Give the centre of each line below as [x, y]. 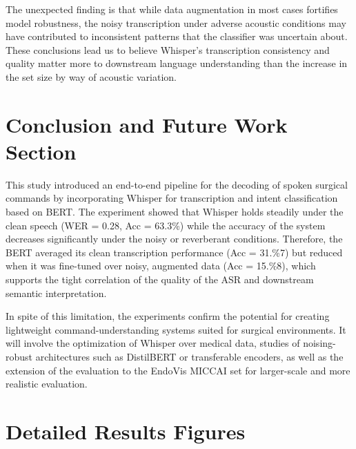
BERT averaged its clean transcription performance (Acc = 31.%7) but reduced [174, 252]
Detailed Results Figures [126, 431]
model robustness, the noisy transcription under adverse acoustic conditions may [176, 22]
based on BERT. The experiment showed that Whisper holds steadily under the [175, 212]
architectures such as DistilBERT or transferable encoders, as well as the [189, 356]
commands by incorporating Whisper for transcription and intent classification [172, 198]
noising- [319, 343]
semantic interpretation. [56, 293]
